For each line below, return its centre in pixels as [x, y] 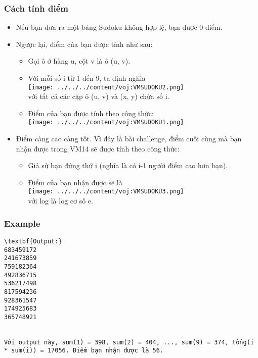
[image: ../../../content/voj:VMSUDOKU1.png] [106, 122]
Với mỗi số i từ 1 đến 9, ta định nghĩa [87, 78]
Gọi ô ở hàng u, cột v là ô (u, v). [79, 61]
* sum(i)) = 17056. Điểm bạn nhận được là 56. [84, 351]
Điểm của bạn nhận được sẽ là [75, 182]
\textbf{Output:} [33, 241]
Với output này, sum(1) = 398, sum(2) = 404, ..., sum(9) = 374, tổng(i [129, 342]
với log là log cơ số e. [60, 201]
